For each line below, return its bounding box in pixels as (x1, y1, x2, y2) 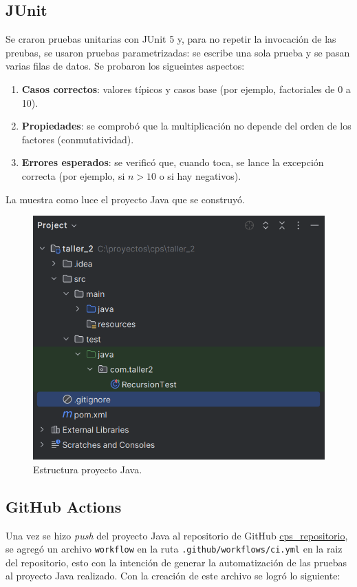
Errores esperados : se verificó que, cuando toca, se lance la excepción (21, 155, 324, 169)
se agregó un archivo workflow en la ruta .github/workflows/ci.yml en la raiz (6, 542, 343, 556)
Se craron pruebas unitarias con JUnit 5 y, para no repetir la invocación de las (6, 32, 336, 46)
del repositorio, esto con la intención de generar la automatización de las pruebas (6, 555, 347, 569)
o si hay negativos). (159, 168, 241, 183)
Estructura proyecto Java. (33, 462, 142, 476)
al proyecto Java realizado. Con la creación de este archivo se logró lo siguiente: (6, 568, 340, 583)
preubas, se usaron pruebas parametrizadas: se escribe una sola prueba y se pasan (6, 45, 350, 59)
